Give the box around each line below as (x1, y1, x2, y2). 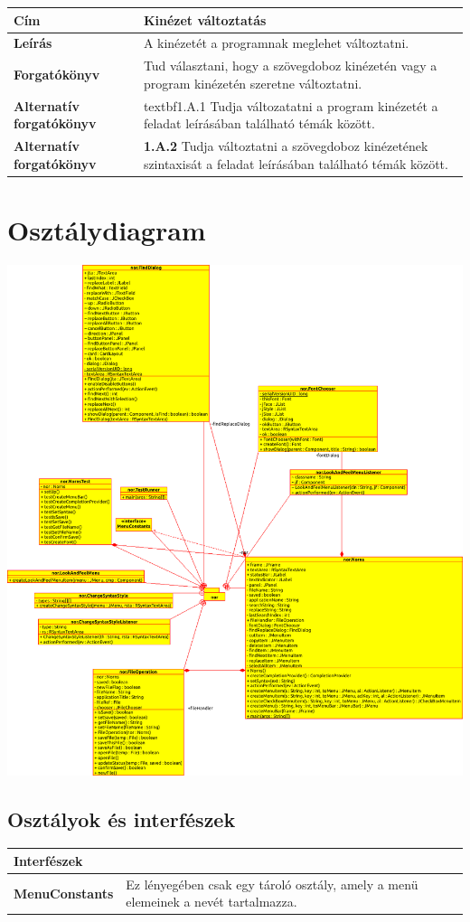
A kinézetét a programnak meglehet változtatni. (143, 33, 409, 52)
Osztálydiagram (7, 211, 206, 248)
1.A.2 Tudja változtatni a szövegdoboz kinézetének (143, 136, 428, 155)
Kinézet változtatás (143, 10, 267, 29)
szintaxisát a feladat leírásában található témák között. (143, 154, 448, 173)
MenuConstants (14, 883, 114, 902)
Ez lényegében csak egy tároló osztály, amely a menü (126, 874, 418, 893)
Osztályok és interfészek (7, 804, 236, 833)
